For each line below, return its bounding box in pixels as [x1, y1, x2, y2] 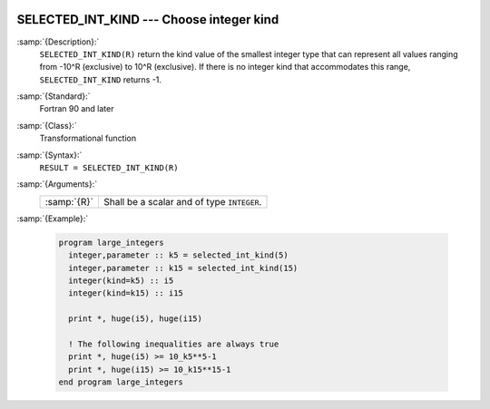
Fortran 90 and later [39, 103, 114, 114]
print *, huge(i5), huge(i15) [68, 314, 203, 324]
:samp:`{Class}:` [16, 120, 77, 131]
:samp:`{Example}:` [16, 213, 89, 224]
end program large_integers [58, 377, 183, 387]
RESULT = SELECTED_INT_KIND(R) [39, 163, 179, 173]
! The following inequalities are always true [68, 338, 279, 349]
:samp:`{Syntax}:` [16, 150, 83, 161]
